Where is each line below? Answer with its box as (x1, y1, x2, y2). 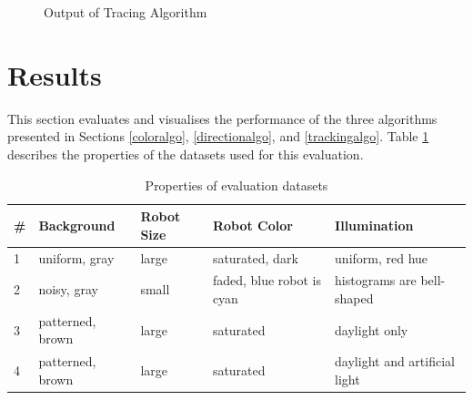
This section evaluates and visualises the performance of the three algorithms (7, 108, 438, 128)
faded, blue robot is (212, 271, 322, 290)
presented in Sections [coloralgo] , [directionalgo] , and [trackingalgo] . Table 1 (7, 127, 429, 146)
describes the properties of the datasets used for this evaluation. (7, 144, 364, 163)
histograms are (335, 271, 417, 290)
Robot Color (212, 215, 293, 234)
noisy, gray (38, 280, 98, 299)
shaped (335, 288, 374, 307)
